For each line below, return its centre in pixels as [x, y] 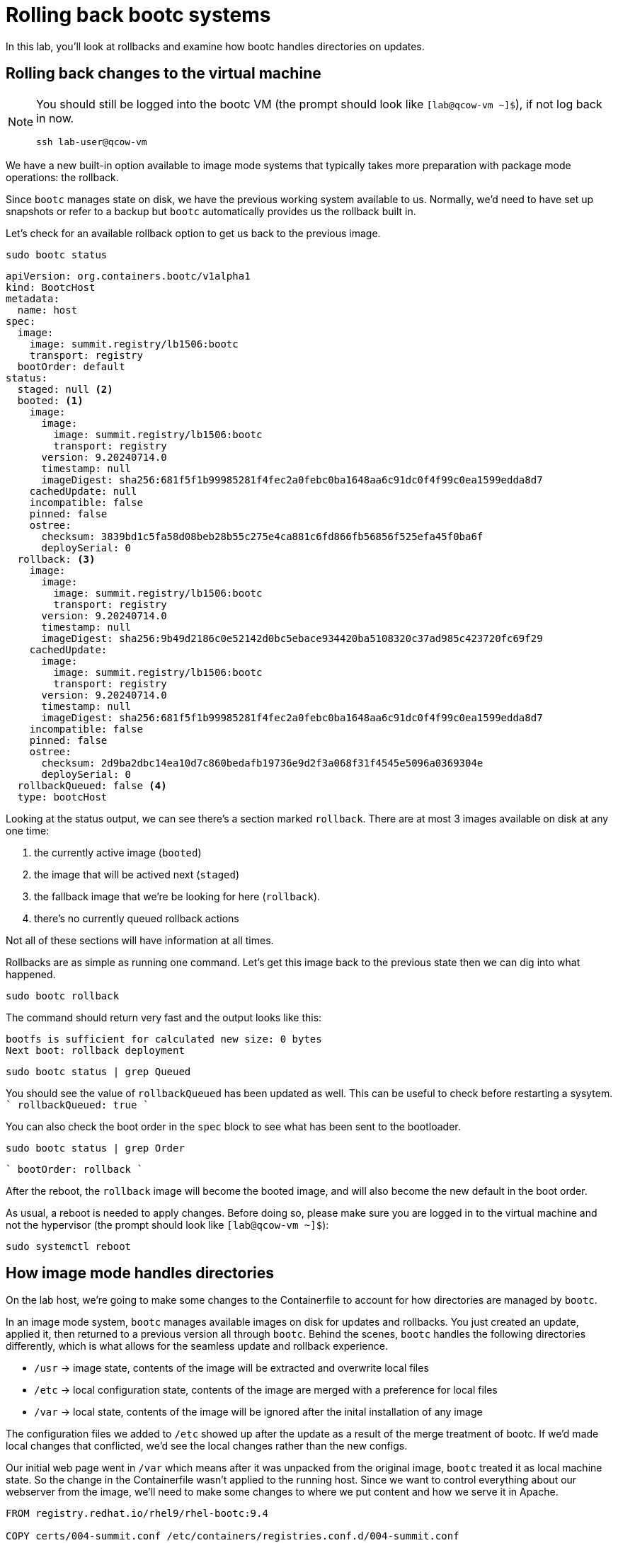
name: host [47, 310]
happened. [31, 974]
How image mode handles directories [140, 1273]
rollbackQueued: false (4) [92, 785]
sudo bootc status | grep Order [95, 1148]
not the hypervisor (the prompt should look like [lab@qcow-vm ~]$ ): [167, 1224]
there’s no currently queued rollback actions [137, 918]
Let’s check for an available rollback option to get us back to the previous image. [193, 233]
